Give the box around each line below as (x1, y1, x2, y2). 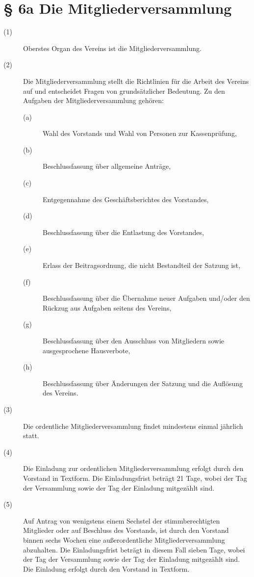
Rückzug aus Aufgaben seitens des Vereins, (43, 302, 172, 313)
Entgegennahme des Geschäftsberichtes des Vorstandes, (43, 194, 209, 204)
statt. (23, 430, 39, 441)
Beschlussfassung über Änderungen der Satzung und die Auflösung (43, 378, 243, 388)
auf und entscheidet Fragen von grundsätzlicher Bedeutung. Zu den (23, 85, 225, 96)
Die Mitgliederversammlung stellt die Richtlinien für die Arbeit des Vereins (23, 76, 249, 86)
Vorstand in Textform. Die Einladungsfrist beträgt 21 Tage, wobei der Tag (23, 472, 247, 483)
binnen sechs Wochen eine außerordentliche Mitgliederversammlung (23, 534, 225, 545)
